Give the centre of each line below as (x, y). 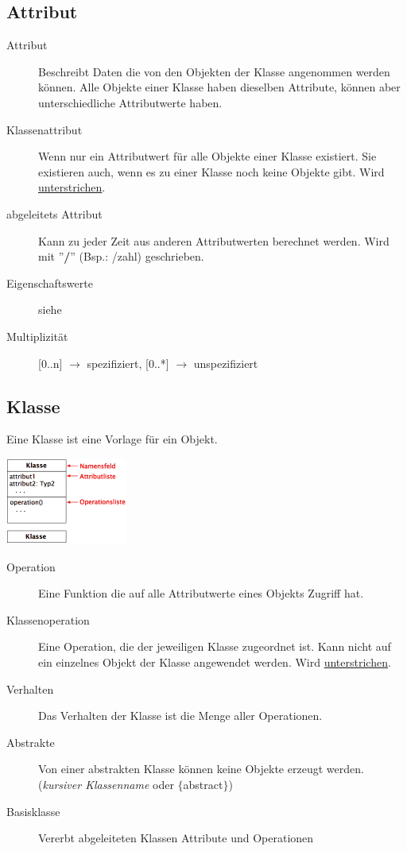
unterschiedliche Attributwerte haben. (130, 102)
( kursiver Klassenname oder (106, 784)
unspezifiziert (226, 363)
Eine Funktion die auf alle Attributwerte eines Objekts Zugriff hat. (201, 593)
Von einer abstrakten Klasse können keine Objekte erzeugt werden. (201, 769)
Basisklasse (33, 811)
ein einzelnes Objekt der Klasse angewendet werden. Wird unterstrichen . (215, 661)
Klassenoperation (48, 619)
